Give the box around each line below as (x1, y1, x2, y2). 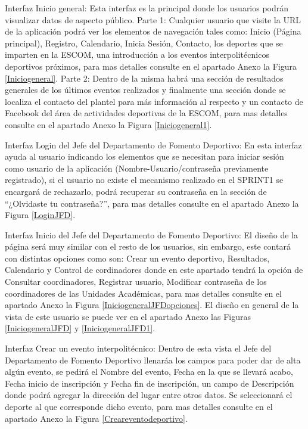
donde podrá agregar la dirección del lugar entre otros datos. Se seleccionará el (5, 388, 293, 401)
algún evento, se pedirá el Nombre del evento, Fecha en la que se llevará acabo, (5, 365, 293, 378)
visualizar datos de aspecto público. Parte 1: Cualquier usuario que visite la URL (5, 13, 301, 26)
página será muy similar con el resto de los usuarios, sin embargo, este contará (5, 240, 291, 253)
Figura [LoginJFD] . (5, 209, 76, 221)
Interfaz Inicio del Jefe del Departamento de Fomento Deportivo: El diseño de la (5, 228, 298, 241)
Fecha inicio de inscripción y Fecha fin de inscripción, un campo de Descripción (5, 377, 294, 389)
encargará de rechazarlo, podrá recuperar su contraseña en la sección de (5, 185, 267, 197)
